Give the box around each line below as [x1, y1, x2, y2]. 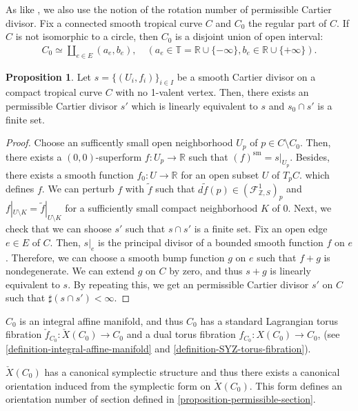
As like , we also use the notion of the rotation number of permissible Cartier [6, 2, 332, 16]
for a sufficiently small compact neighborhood [65, 201, 258, 215]
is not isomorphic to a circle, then [15, 29, 159, 43]
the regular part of [248, 15, 327, 30]
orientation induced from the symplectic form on [6, 378, 211, 392]
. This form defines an [249, 378, 343, 392]
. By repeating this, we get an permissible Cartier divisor [68, 277, 309, 291]
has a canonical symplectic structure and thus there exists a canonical [44, 364, 340, 379]
